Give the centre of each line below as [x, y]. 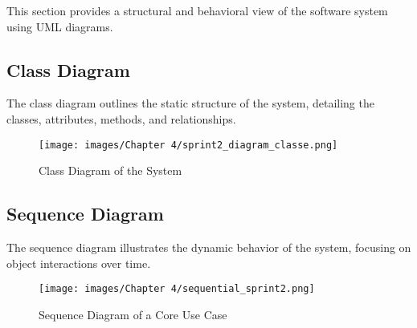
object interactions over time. [79, 263]
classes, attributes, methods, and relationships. [121, 118]
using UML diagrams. [60, 26]
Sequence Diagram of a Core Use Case [133, 314]
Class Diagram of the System [110, 170]
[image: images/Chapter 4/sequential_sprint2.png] [177, 289]
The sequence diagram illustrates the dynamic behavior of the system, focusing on [209, 247]
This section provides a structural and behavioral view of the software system [197, 10]
